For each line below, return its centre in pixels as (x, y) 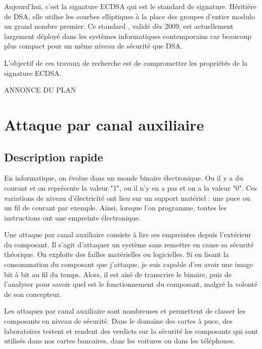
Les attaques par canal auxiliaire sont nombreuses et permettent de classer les (125, 311)
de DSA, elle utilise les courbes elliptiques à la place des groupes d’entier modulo (129, 16)
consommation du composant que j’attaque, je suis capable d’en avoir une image (129, 264)
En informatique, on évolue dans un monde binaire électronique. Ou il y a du (124, 178)
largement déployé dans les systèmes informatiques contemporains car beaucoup (128, 36)
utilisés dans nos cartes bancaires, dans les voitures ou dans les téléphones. (120, 341)
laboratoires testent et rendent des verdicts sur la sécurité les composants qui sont (131, 331)
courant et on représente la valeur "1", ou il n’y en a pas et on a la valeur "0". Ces (131, 187)
